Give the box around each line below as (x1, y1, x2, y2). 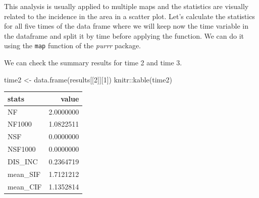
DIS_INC (8, 156, 38, 166)
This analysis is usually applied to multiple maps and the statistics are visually (4, 1, 249, 11)
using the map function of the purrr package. (4, 40, 141, 51)
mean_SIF (8, 168, 41, 179)
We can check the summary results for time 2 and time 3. (4, 57, 182, 68)
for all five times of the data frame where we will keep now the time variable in (4, 21, 248, 31)
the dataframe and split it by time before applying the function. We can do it (4, 30, 244, 41)
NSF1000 (8, 144, 36, 154)
